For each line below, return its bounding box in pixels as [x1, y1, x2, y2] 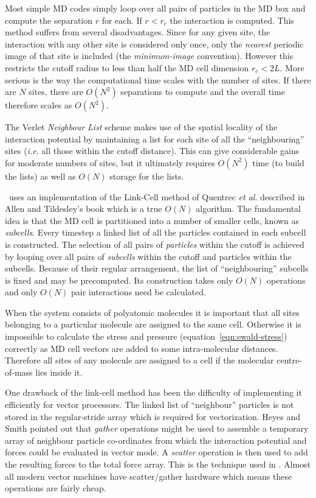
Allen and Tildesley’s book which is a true [5, 202, 162, 215]
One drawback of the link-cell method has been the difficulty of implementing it [5, 386, 302, 399]
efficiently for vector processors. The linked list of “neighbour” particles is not [5, 398, 294, 411]
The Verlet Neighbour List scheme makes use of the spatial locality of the [5, 121, 278, 133]
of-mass [5, 365, 33, 378]
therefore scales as [5, 99, 72, 111]
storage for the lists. [109, 169, 184, 182]
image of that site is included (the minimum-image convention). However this [5, 49, 294, 62]
